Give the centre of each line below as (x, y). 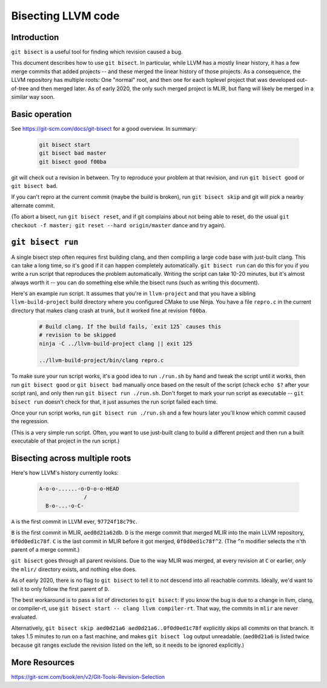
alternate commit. (33, 205)
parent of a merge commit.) (45, 549)
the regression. (30, 421)
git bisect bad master (73, 153)
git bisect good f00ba (73, 162)
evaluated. (24, 617)
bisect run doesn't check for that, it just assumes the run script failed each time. (114, 402)
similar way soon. (33, 97)
